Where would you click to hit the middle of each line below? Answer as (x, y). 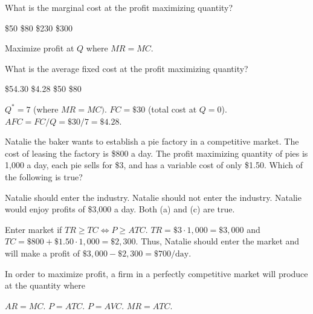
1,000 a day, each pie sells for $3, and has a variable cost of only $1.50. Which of (154, 165)
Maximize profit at (40, 48)
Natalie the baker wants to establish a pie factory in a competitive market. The (152, 141)
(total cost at (172, 109)
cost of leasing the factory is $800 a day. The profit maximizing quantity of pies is (156, 153)
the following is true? (44, 176)
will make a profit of (43, 253)
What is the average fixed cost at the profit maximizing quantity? (127, 68)
